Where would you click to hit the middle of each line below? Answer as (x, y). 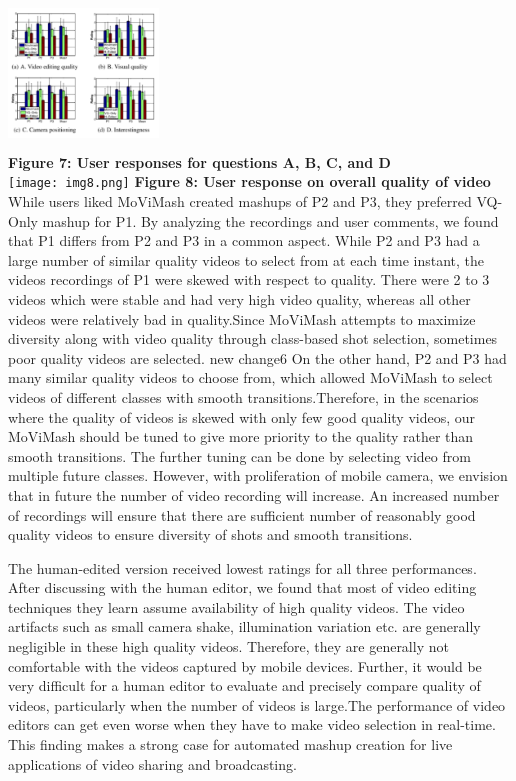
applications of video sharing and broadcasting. (152, 763)
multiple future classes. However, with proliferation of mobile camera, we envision (258, 475)
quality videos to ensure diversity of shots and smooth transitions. (210, 534)
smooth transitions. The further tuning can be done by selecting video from (239, 455)
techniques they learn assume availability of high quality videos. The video (236, 606)
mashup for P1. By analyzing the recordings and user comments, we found (270, 220)
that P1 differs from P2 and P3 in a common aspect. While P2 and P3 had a (244, 240)
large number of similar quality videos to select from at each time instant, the (246, 259)
